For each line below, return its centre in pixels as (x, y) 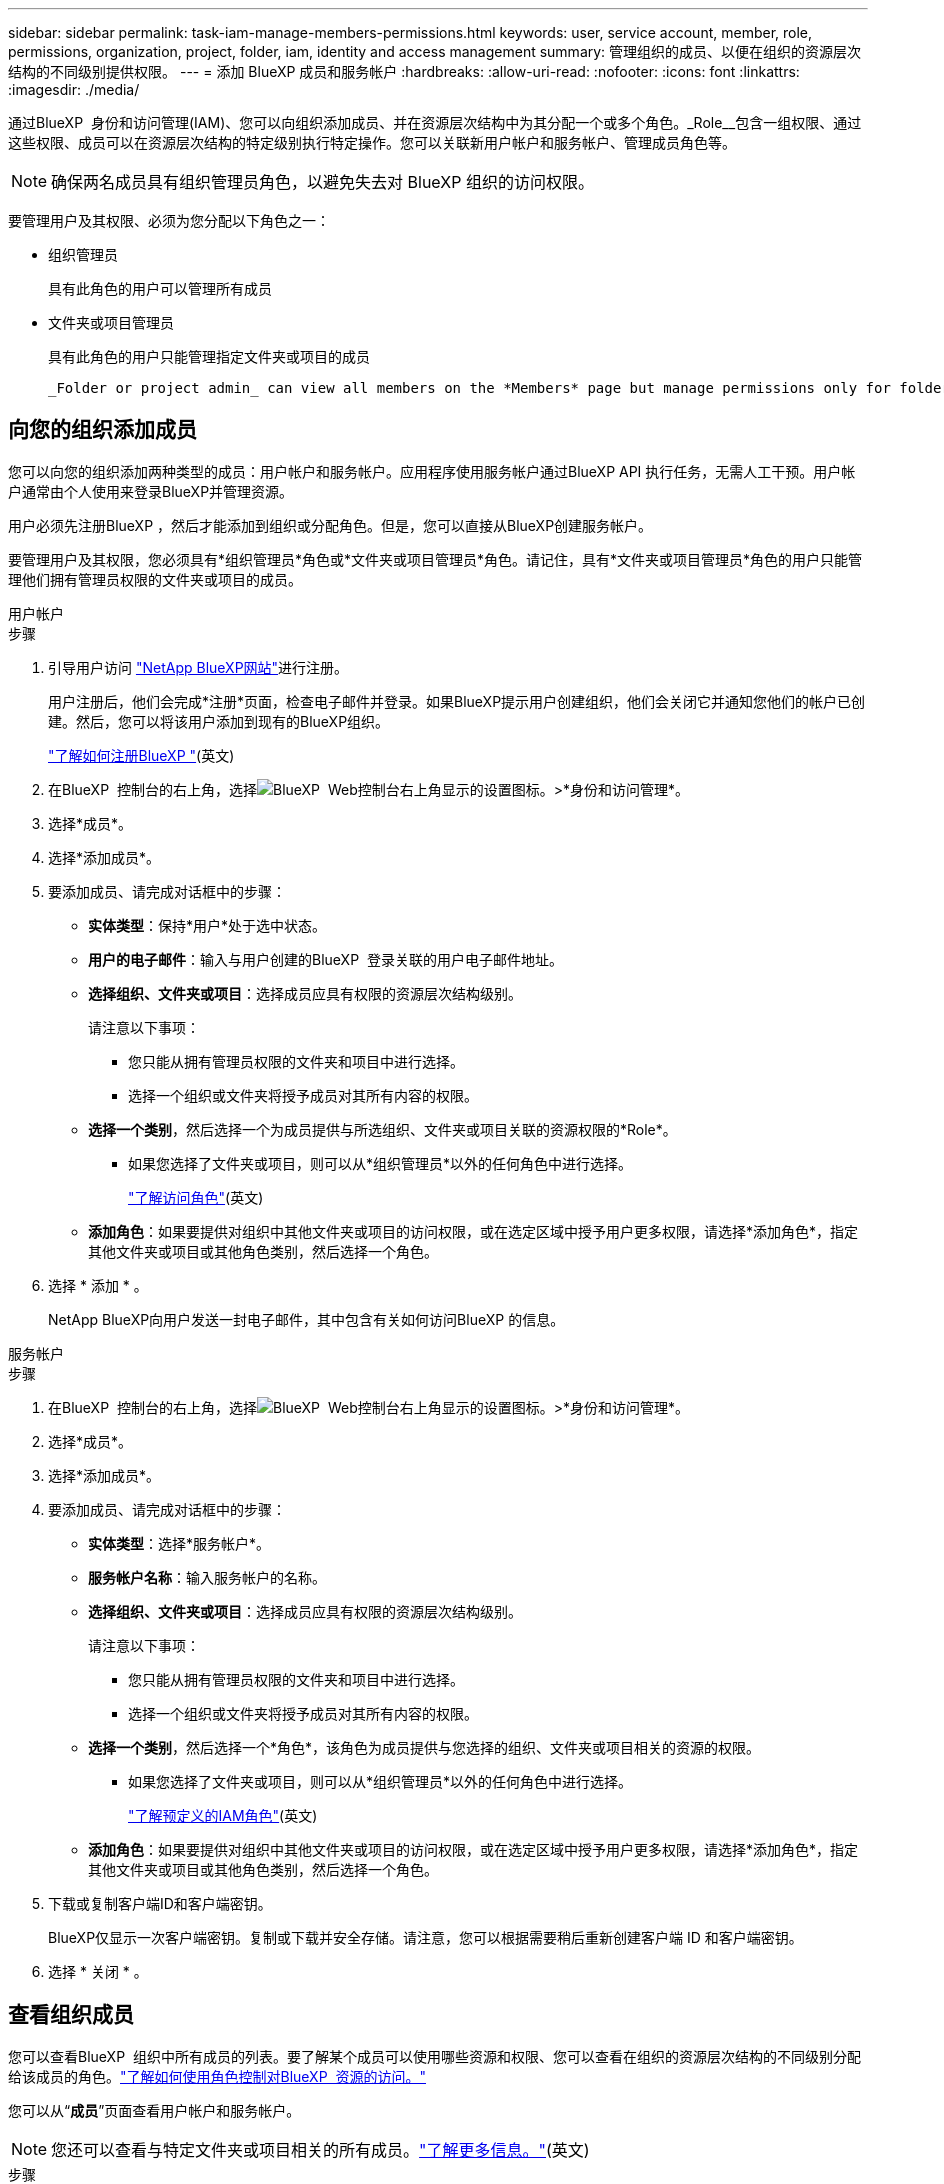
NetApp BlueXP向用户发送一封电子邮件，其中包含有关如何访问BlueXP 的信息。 (306, 1319)
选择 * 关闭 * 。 (98, 1971)
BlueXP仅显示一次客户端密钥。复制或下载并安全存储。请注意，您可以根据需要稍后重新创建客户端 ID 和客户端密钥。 (425, 1937)
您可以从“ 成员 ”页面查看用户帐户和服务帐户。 (154, 2110)
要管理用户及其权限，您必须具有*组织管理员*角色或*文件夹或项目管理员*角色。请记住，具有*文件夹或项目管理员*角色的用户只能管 (435, 559)
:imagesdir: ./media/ (74, 89)
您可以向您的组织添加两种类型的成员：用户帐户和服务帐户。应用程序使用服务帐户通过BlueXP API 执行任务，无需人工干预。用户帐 (432, 471)
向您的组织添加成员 (102, 430)
